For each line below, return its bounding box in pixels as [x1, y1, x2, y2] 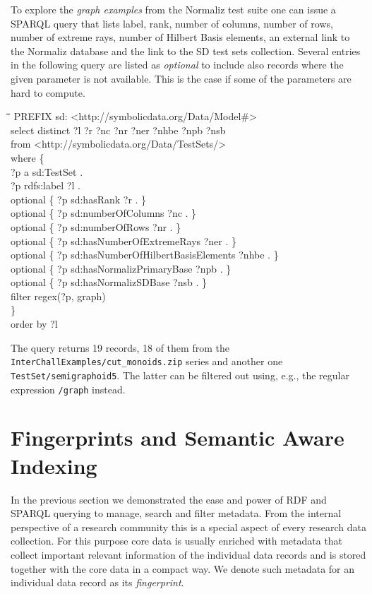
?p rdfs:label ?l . [11, 178, 80, 193]
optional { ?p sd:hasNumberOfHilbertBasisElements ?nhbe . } [11, 247, 279, 262]
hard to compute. [11, 85, 85, 100]
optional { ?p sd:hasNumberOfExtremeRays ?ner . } [11, 233, 237, 248]
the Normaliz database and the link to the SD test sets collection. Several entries [11, 43, 361, 58]
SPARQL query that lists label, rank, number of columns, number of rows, [11, 16, 333, 30]
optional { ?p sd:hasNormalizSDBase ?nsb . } [11, 275, 208, 290]
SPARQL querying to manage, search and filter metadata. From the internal [11, 506, 342, 521]
